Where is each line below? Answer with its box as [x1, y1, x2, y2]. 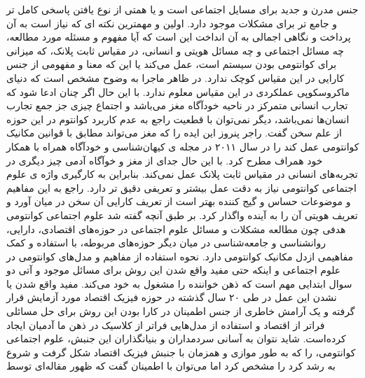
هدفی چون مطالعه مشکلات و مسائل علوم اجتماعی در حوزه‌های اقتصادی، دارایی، [6, 221, 346, 236]
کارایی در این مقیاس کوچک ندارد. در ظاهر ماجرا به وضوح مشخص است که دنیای [6, 70, 345, 85]
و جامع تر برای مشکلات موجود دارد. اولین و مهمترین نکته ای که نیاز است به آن [6, 15, 338, 30]
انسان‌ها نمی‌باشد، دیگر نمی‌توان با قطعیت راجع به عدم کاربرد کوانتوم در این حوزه [6, 111, 350, 126]
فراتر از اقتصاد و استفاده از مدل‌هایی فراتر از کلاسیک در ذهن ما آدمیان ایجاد [6, 317, 325, 332]
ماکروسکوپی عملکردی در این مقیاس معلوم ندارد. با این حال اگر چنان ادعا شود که [6, 84, 350, 99]
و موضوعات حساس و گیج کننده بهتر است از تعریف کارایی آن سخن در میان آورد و [6, 194, 351, 209]
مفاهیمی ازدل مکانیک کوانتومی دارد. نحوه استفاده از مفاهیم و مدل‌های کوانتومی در [6, 248, 354, 263]
